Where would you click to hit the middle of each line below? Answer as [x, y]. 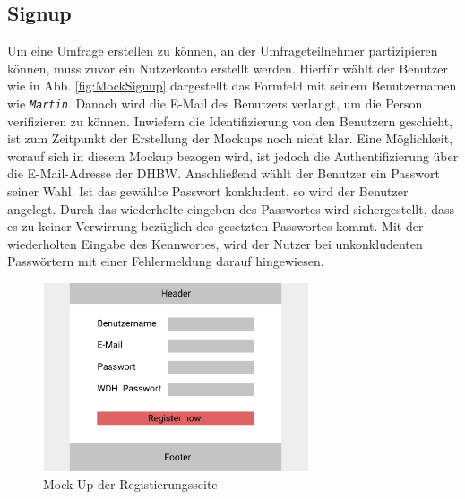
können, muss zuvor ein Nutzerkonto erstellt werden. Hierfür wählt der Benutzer [228, 68]
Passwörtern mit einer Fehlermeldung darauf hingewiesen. [166, 261]
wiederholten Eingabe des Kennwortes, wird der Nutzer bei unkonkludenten [215, 243]
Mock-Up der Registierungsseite [130, 483]
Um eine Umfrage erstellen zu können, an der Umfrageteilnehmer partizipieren [223, 51]
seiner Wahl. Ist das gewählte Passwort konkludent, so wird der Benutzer [208, 191]
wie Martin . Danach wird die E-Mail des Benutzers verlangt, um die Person [215, 103]
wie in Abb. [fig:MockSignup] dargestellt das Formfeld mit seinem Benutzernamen [232, 86]
